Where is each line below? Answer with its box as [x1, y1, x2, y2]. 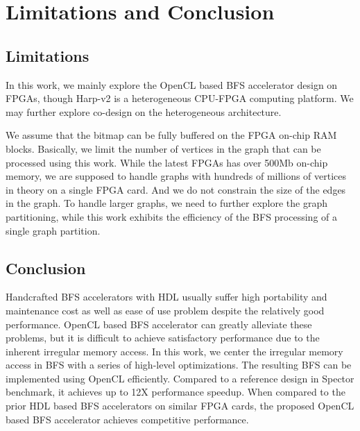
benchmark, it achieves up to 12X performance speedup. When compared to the [6, 384, 345, 399]
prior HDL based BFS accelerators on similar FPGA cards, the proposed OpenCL [6, 398, 354, 413]
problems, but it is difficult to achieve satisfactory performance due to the [6, 330, 320, 345]
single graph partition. [6, 223, 101, 237]
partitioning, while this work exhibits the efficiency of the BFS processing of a [6, 209, 337, 223]
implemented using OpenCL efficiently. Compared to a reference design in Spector [6, 371, 354, 385]
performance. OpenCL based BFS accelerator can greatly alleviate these [6, 316, 312, 331]
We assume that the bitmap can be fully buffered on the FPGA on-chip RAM [6, 128, 337, 142]
